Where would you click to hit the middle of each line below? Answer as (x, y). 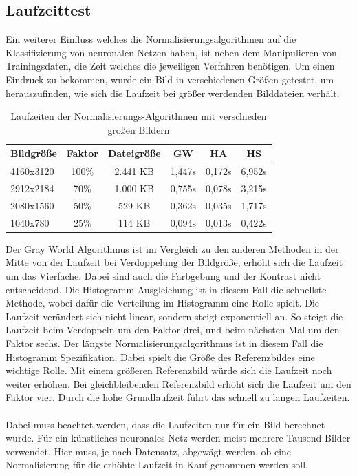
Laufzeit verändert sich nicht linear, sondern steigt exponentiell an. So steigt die (174, 316)
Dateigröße (134, 153)
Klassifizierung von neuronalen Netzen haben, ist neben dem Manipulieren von (171, 52)
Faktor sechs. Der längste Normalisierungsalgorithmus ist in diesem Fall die (164, 343)
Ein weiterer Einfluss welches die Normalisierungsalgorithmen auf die (151, 39)
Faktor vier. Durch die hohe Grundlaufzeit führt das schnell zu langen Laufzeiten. (178, 397)
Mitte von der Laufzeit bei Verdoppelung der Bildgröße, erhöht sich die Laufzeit (174, 262)
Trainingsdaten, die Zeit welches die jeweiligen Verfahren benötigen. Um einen (170, 66)
